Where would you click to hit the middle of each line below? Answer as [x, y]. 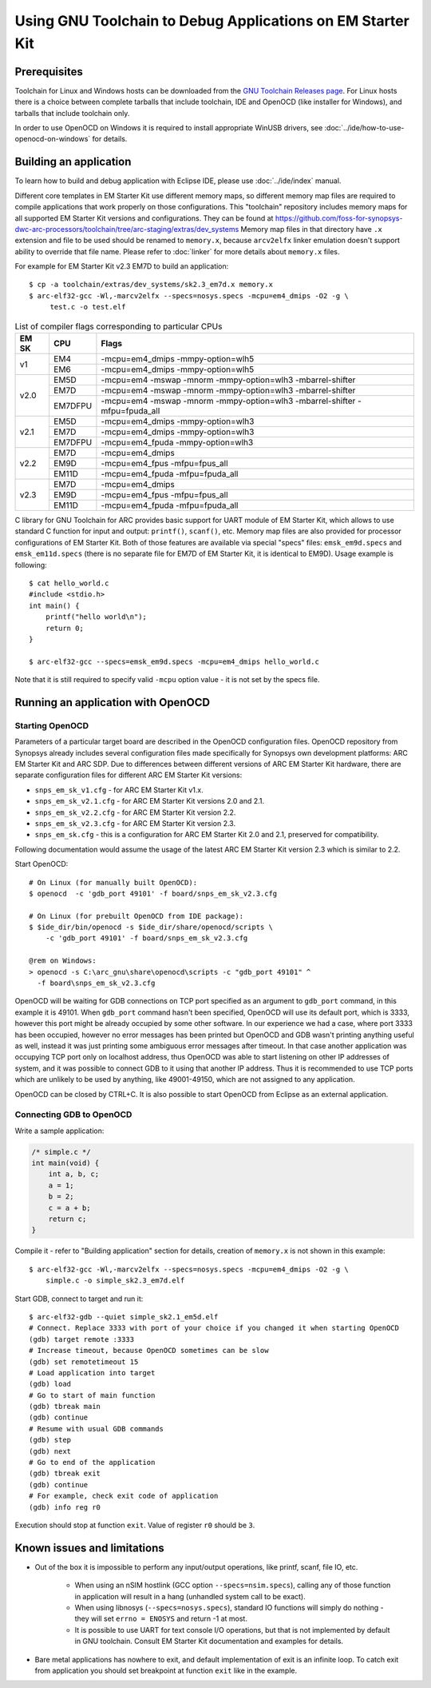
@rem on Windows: [63, 961]
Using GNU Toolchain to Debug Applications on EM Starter [212, 21]
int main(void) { [65, 1163]
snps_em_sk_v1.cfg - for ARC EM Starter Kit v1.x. [119, 790]
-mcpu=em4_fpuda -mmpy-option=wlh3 [177, 442]
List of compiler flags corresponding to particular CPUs [119, 326]
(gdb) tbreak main [65, 1407]
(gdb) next [50, 1451]
